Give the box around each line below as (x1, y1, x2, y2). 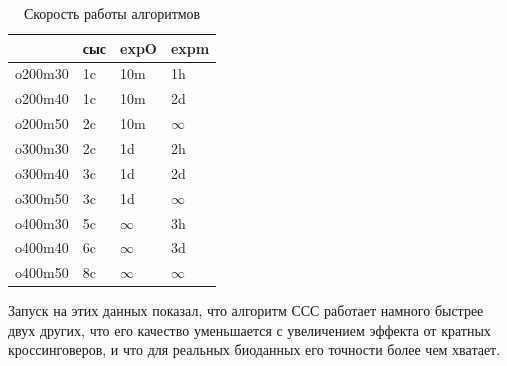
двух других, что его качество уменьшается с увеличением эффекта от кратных (8, 319, 491, 340)
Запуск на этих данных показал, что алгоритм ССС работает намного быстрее (8, 300, 484, 321)
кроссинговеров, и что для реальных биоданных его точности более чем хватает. (8, 339, 501, 360)
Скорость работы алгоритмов (23, 3, 201, 23)
